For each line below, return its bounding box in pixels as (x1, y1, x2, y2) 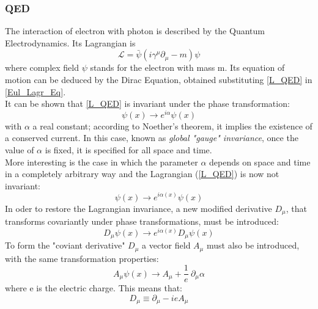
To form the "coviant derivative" (5, 239, 125, 252)
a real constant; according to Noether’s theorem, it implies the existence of (32, 119, 312, 132)
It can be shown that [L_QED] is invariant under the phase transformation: (5, 97, 290, 110)
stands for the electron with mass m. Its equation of (90, 61, 285, 74)
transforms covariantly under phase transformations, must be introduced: (5, 214, 279, 227)
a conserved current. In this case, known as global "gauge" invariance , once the (5, 131, 298, 144)
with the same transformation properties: (5, 252, 159, 264)
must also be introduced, (206, 239, 300, 252)
